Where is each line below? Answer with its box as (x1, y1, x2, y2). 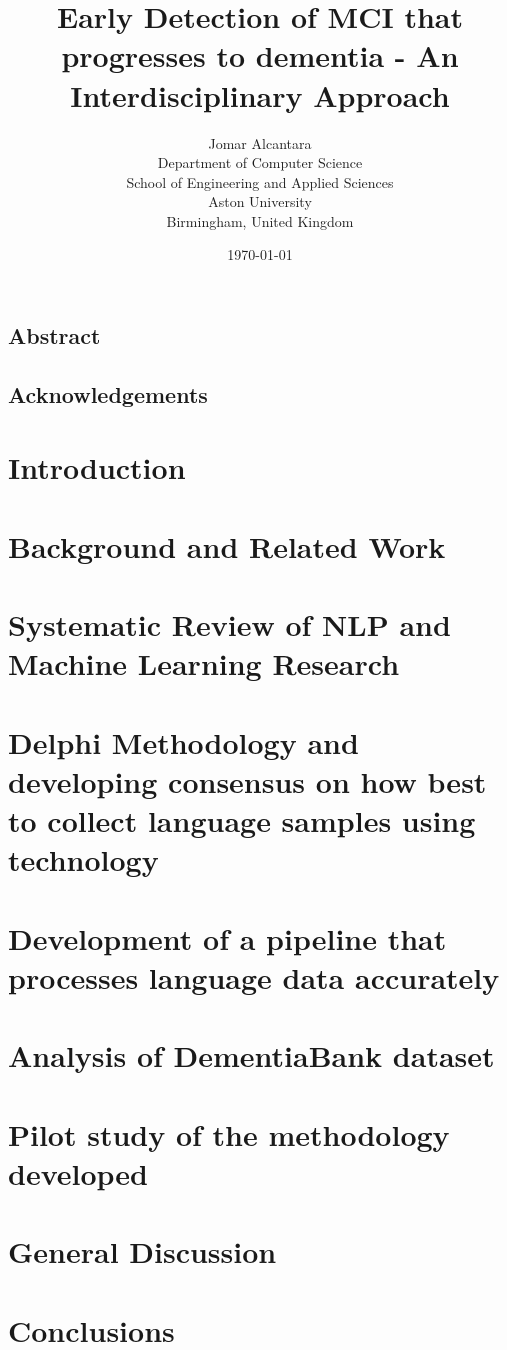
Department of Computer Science (157, 152, 363, 173)
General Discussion (8, 1231, 277, 1272)
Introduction (8, 447, 186, 488)
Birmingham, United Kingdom (166, 210, 354, 231)
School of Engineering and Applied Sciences (126, 171, 394, 192)
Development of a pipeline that (8, 917, 447, 958)
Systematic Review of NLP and (8, 604, 451, 645)
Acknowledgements (8, 378, 208, 409)
